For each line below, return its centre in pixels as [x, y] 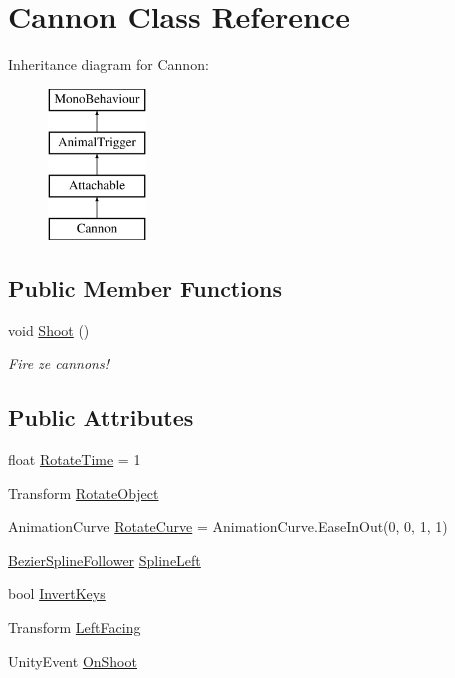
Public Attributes [101, 417]
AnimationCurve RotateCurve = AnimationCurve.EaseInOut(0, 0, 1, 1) [228, 526]
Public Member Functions [145, 287]
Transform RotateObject [83, 492]
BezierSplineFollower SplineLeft [104, 559]
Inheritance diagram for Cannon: [108, 64]
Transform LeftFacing [74, 627]
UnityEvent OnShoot [72, 660]
